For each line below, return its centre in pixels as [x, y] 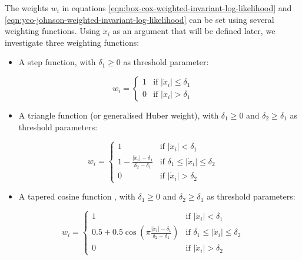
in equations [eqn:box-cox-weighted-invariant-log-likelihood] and [177, 8]
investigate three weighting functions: [72, 42]
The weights [26, 8]
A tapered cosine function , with [77, 196]
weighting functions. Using [52, 31]
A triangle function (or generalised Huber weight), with [119, 115]
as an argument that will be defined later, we [194, 31]
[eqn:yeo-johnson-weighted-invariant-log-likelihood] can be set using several [140, 19]
